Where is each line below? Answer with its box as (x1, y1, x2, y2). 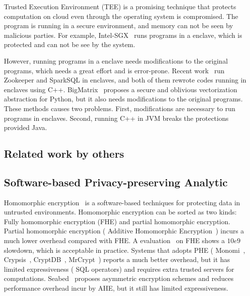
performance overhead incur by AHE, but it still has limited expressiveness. (4, 283, 228, 293)
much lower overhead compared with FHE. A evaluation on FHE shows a (4, 235, 225, 246)
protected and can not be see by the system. (4, 39, 135, 49)
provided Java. (4, 122, 47, 132)
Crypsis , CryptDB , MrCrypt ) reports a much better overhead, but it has (4, 254, 230, 264)
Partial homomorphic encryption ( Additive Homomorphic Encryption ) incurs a (4, 226, 244, 236)
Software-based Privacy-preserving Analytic (4, 174, 228, 189)
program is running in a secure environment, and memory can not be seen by (4, 20, 233, 31)
